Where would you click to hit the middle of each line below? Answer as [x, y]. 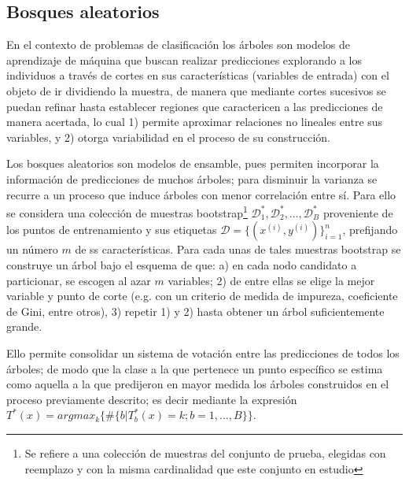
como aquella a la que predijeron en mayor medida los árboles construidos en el [198, 384]
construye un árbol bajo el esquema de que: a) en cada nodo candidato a [182, 264]
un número [32, 249]
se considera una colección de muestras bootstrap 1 [127, 211]
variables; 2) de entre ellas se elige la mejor [271, 280]
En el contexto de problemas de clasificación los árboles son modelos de [179, 44]
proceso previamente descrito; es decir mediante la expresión [152, 399]
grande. [24, 326]
